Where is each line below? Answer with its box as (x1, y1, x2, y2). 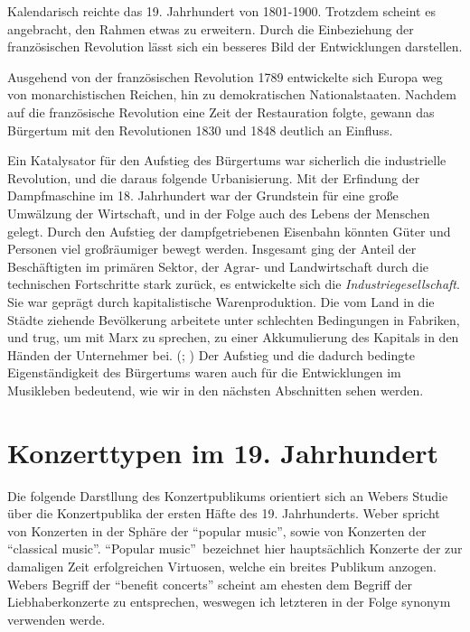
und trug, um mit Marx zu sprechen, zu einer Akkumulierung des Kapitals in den (7, 328, 459, 347)
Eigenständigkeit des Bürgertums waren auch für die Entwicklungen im (7, 363, 401, 382)
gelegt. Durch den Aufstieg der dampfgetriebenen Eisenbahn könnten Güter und (7, 221, 451, 240)
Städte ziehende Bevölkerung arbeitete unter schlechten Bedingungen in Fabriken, (7, 310, 460, 329)
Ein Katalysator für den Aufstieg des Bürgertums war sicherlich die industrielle (7, 151, 446, 170)
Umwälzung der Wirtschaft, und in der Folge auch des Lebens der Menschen (7, 203, 430, 222)
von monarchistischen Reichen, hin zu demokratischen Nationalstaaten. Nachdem (7, 85, 456, 104)
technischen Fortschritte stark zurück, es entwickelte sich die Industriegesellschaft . (7, 274, 460, 293)
